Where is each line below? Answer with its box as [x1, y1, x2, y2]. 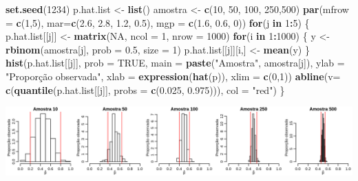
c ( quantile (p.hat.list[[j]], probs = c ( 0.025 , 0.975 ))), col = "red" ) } [6, 82, 285, 97]
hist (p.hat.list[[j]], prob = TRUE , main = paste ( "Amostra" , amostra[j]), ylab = [6, 56, 345, 70]
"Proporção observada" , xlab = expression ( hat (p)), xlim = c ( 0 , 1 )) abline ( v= [6, 69, 341, 83]
